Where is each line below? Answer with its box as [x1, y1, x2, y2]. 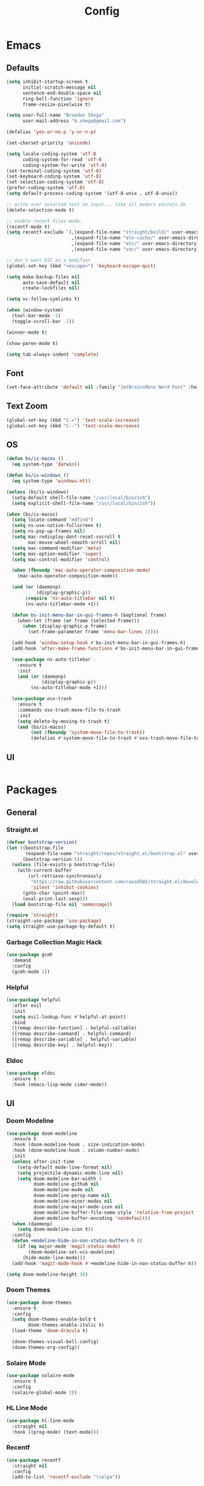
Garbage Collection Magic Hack [6, 938, 102, 946]
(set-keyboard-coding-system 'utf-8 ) [6, 173, 102, 180]
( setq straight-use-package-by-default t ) [6, 924, 115, 930]
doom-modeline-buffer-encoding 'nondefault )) [33, 1215, 151, 1221]
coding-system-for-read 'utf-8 [22, 156, 102, 162]
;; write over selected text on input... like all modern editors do [6, 201, 186, 207]
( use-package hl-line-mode [6, 1417, 75, 1423]
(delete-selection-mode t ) [6, 207, 75, 213]
